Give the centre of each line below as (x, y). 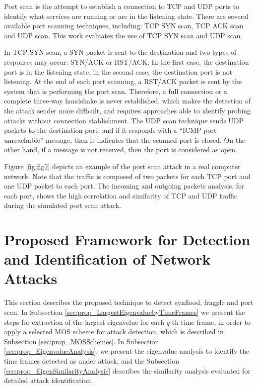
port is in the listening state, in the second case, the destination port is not (118, 71)
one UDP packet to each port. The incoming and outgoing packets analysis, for (124, 186)
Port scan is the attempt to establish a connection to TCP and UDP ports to (122, 6)
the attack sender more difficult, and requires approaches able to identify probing (128, 110)
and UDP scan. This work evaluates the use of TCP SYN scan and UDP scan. (123, 35)
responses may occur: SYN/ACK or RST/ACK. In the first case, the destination (127, 61)
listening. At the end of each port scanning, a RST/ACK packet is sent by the (123, 81)
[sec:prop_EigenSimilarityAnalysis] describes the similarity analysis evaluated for (127, 370)
